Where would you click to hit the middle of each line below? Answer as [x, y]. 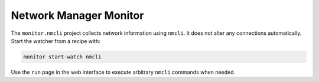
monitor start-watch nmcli [62, 57]
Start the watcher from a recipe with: [56, 41]
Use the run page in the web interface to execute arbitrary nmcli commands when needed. [123, 72]
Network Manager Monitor [77, 15]
